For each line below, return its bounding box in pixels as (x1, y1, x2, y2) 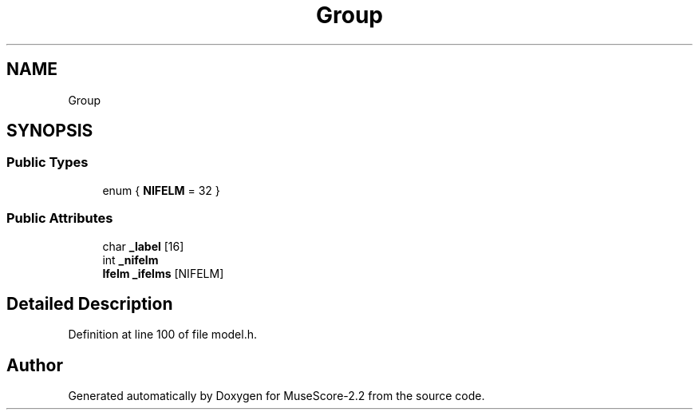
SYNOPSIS (6, 121, 93, 141)
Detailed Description (6, 293, 173, 314)
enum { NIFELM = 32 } (102, 183, 220, 197)
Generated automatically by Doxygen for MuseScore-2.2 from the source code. (68, 389, 485, 403)
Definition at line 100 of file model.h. (68, 327, 257, 342)
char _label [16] (102, 239, 184, 253)
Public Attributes (6, 210, 113, 227)
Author (6, 355, 63, 375)
